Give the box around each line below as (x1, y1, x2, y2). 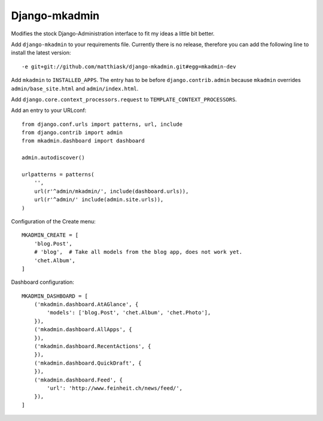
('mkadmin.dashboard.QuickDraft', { (33, 359, 142, 367)
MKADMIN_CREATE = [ (22, 232, 79, 239)
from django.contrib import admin (22, 129, 123, 136)
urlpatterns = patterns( (22, 171, 95, 178)
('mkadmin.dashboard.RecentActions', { (33, 343, 151, 350)
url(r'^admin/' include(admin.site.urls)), (33, 196, 164, 203)
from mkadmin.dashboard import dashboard (22, 138, 145, 144)
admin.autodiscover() (22, 155, 85, 161)
